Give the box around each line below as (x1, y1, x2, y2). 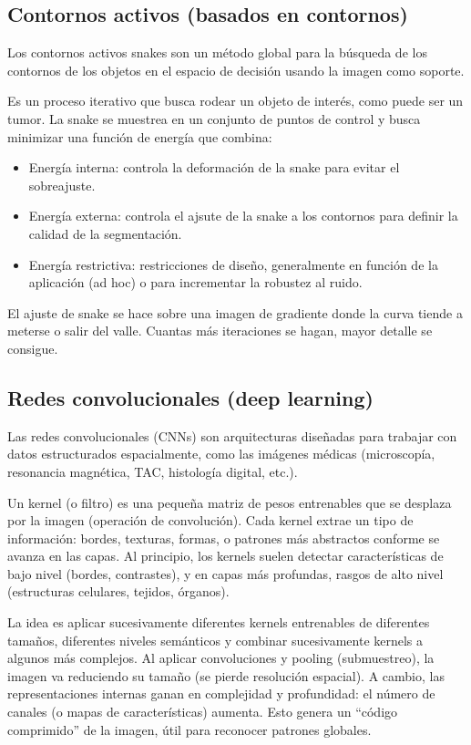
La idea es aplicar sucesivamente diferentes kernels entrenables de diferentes (7, 613, 430, 632)
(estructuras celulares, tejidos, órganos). (7, 582, 230, 601)
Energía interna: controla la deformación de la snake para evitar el (28, 158, 400, 177)
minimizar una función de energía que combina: (7, 127, 272, 146)
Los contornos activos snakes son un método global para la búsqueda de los (7, 43, 427, 62)
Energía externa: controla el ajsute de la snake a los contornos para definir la (28, 206, 458, 225)
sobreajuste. (28, 175, 96, 194)
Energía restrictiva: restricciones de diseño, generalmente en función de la (28, 254, 438, 274)
